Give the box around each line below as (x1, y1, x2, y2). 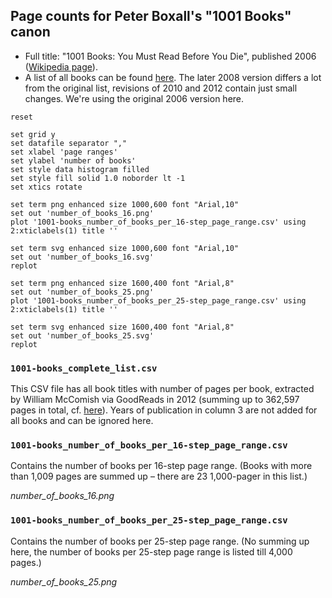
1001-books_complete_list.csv (10, 362, 158, 374)
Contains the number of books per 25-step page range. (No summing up (10, 535, 310, 547)
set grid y (10, 129, 56, 139)
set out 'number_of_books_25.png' (10, 287, 155, 297)
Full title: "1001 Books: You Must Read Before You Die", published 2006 (24, 50, 317, 62)
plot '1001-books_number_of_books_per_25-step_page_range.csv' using (10, 295, 307, 306)
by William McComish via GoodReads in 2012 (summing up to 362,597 (10, 394, 300, 406)
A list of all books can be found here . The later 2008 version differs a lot (24, 71, 322, 83)
